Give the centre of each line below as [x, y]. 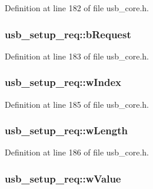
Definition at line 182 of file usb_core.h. [77, 8]
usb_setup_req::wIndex [63, 82]
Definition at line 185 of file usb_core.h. [77, 104]
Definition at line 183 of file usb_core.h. [77, 56]
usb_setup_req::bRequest [68, 34]
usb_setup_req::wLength [66, 130]
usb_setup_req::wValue [63, 178]
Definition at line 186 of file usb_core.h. [77, 152]
